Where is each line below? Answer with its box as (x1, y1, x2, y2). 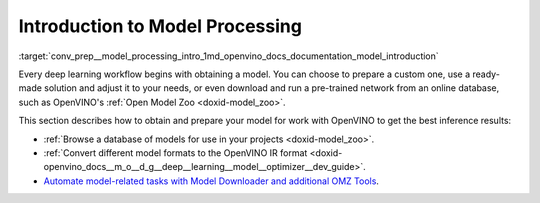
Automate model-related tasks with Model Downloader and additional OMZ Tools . (43, 175, 380, 187)
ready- (472, 68, 500, 80)
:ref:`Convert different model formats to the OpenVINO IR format (43, 146, 308, 159)
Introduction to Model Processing (18, 15, 302, 37)
